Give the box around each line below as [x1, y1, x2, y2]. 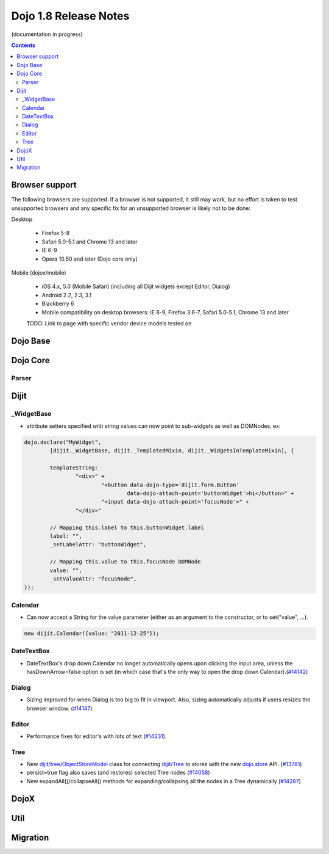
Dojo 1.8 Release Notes [11, 9, 130, 23]
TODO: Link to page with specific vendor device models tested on [26, 320, 192, 327]
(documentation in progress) [11, 31, 83, 38]
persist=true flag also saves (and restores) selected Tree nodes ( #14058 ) [26, 769, 210, 776]
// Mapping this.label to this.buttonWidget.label [49, 524, 204, 531]
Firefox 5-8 [41, 230, 70, 237]
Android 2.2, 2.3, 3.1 [41, 291, 92, 299]
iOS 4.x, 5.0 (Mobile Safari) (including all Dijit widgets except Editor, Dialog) [41, 283, 231, 290]
